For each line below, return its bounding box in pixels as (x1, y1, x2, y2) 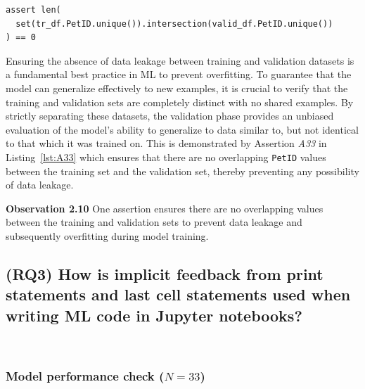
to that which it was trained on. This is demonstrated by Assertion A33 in (6, 136, 327, 151)
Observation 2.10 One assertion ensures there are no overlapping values (6, 200, 324, 215)
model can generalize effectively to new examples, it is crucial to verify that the (6, 80, 348, 95)
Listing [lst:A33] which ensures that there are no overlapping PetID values (6, 149, 326, 164)
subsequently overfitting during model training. (6, 228, 209, 243)
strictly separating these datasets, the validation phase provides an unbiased (6, 108, 334, 123)
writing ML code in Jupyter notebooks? (6, 304, 302, 326)
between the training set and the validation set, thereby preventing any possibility (6, 163, 359, 178)
